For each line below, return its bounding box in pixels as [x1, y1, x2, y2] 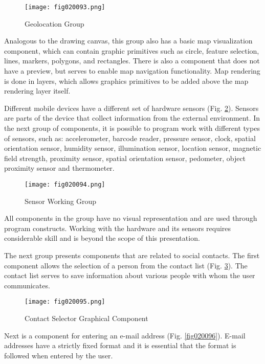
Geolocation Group [25, 18, 84, 29]
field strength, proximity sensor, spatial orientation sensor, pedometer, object [4, 152, 246, 163]
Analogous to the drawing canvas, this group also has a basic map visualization [4, 35, 253, 46]
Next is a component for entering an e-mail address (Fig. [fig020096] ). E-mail [4, 330, 246, 340]
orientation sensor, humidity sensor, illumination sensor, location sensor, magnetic [4, 143, 261, 153]
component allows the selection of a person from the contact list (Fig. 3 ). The [4, 260, 248, 270]
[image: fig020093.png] [25, 4, 105, 11]
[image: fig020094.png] [25, 180, 105, 188]
